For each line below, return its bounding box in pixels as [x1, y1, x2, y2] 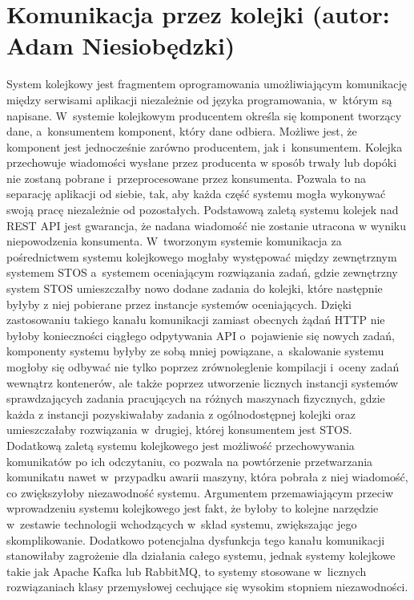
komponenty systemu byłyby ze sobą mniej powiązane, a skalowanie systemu [6, 343, 384, 359]
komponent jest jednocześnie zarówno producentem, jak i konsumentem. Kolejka [6, 138, 403, 155]
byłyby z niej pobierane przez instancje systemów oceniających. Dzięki [6, 295, 352, 312]
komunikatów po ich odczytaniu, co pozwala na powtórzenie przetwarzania [6, 452, 373, 469]
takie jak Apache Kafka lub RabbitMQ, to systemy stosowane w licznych [6, 562, 367, 579]
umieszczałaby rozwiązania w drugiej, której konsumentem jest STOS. [6, 421, 352, 438]
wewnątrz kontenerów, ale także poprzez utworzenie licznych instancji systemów [6, 374, 399, 391]
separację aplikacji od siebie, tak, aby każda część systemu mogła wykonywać [6, 185, 386, 202]
